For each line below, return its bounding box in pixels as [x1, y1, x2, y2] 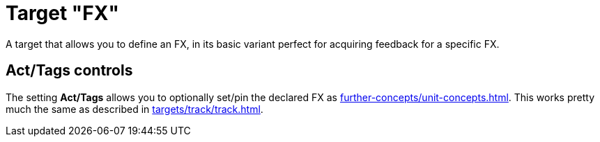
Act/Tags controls [6, 62, 133, 80]
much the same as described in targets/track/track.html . [6, 103, 263, 115]
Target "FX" [6, 1, 119, 25]
